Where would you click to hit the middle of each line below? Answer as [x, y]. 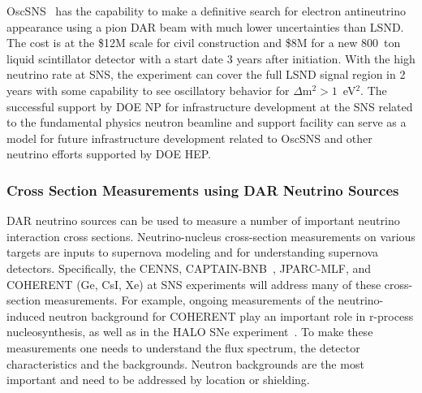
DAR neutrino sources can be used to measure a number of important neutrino [203, 220]
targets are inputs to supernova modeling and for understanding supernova [193, 252]
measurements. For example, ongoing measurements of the [189, 300]
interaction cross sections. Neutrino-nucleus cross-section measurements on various [211, 236]
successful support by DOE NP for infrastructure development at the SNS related [210, 106]
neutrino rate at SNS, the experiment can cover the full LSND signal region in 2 [206, 74]
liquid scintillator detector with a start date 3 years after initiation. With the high [211, 58]
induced [26, 315]
